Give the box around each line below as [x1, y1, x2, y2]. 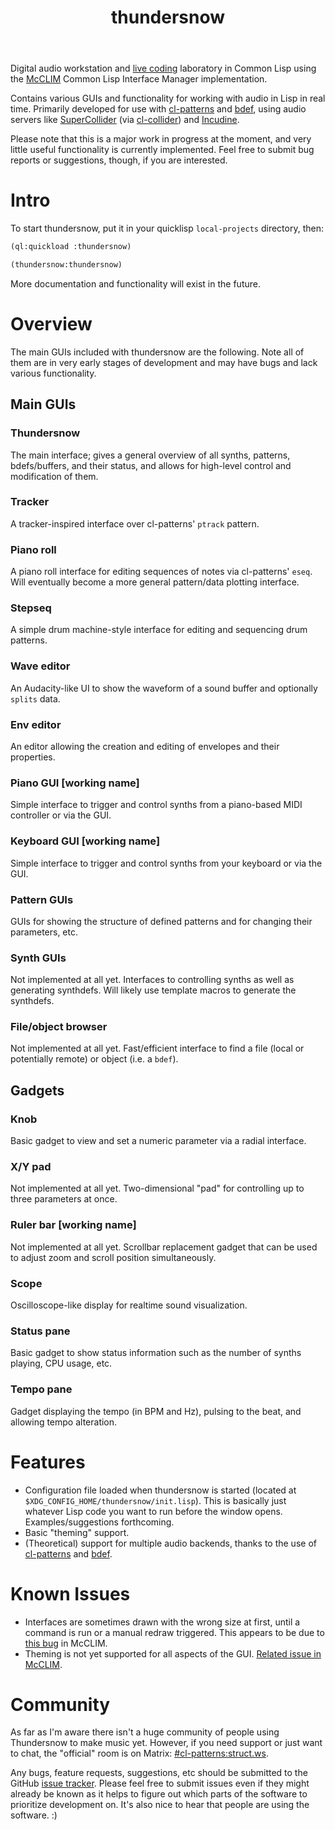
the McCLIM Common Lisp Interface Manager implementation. [10, 73, 268, 85]
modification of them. [10, 470, 99, 482]
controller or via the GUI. [10, 809, 112, 821]
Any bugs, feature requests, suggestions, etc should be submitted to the [10, 1767, 308, 1779]
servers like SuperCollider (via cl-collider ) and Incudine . [10, 114, 240, 126]
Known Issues [10, 1582, 131, 1605]
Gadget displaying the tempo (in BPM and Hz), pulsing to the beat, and [10, 1405, 302, 1417]
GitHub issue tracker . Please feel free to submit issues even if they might [10, 1777, 310, 1790]
